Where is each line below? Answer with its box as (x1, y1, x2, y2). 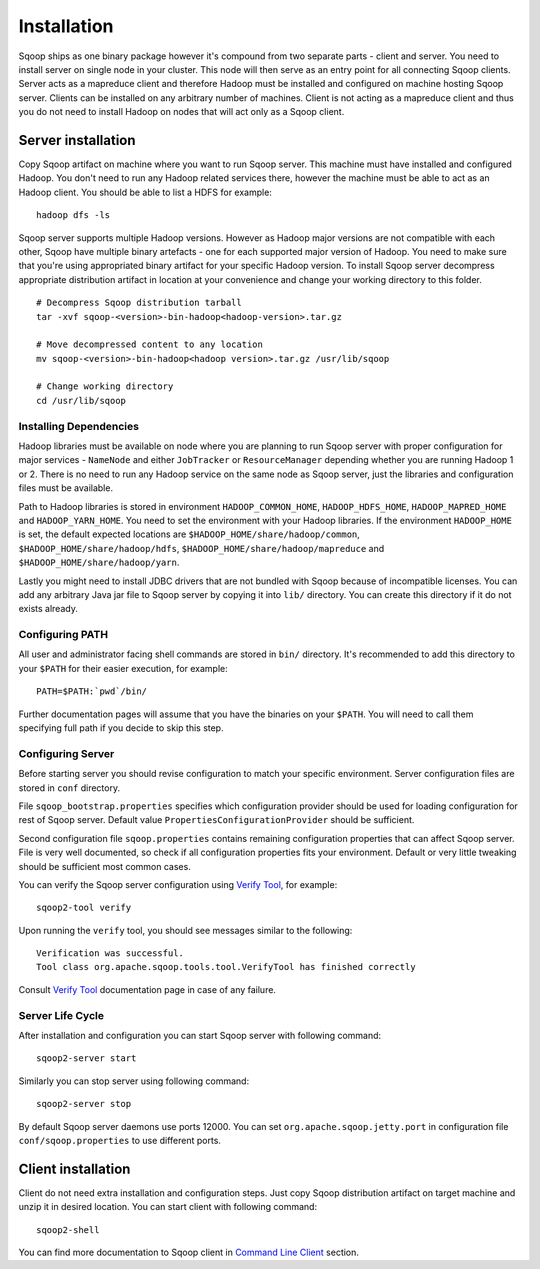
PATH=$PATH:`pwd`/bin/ (36, 686, 148, 697)
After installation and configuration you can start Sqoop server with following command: (18, 1029, 382, 1041)
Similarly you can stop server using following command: (18, 1075, 250, 1087)
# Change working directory (36, 381, 174, 392)
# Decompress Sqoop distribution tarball (36, 297, 242, 309)
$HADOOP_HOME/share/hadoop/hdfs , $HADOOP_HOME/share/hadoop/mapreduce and (18, 542, 385, 554)
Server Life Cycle (18, 1008, 105, 1022)
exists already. (18, 603, 79, 615)
